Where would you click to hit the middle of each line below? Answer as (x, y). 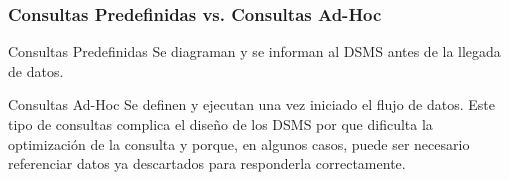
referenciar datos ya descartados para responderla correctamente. (207, 163)
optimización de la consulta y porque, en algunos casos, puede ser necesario (239, 143)
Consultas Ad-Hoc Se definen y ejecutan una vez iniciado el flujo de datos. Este (251, 104)
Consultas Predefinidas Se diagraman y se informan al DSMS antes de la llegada (254, 51)
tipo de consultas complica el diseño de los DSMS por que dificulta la (220, 124)
